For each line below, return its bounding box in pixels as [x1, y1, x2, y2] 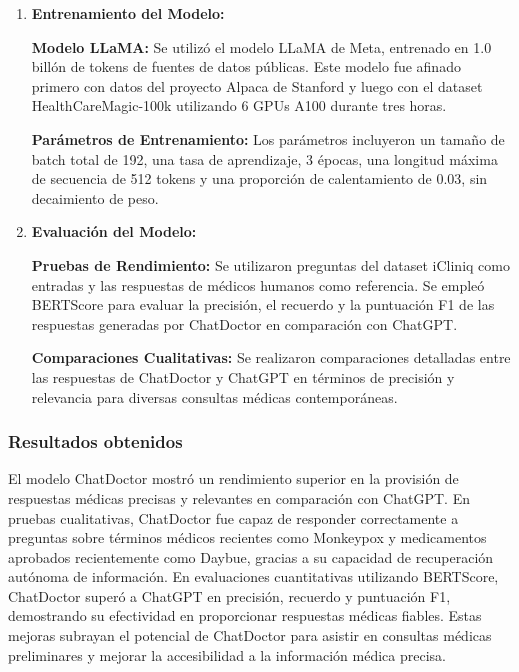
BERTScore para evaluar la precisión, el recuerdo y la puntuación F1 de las [31, 294, 495, 315]
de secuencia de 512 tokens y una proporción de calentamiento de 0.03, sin [31, 168, 488, 189]
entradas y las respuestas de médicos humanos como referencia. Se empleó [31, 274, 485, 295]
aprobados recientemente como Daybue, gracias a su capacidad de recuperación [8, 546, 494, 567]
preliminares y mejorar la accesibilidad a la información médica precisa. [8, 644, 446, 665]
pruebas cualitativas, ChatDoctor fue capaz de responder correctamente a [8, 507, 459, 528]
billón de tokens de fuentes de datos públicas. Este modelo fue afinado [31, 56, 461, 77]
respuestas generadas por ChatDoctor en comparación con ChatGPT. [31, 313, 458, 334]
